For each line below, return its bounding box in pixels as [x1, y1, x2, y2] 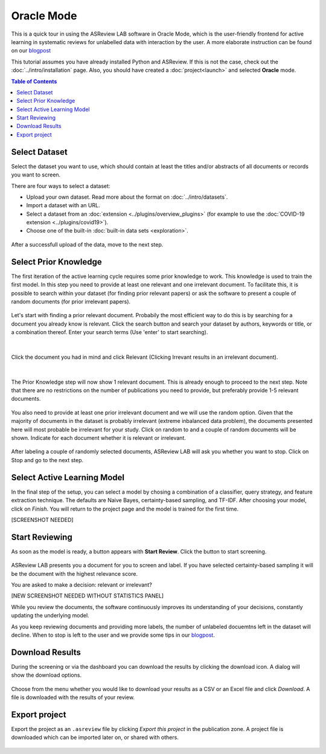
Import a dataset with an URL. [26, 202, 100, 209]
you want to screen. [11, 171, 61, 178]
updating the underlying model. [11, 612, 90, 619]
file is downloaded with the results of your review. [11, 694, 135, 701]
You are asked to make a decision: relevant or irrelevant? [11, 581, 152, 588]
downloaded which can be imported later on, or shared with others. [11, 734, 179, 741]
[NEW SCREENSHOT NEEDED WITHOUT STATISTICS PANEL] [11, 592, 164, 599]
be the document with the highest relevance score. [11, 570, 138, 577]
